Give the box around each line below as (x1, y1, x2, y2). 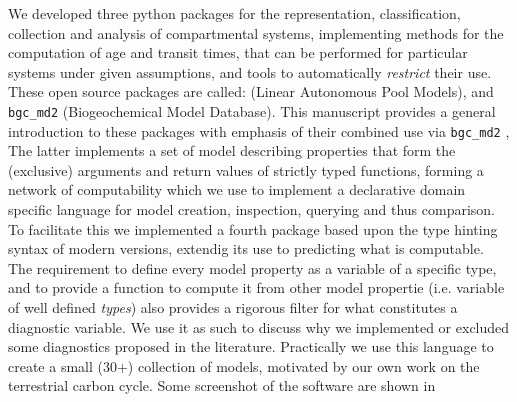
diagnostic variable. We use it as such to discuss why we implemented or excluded (8, 316, 510, 337)
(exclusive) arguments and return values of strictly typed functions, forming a (8, 159, 484, 180)
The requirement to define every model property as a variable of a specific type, (8, 257, 497, 278)
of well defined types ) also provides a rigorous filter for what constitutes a (8, 297, 458, 318)
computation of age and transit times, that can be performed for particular (8, 42, 468, 63)
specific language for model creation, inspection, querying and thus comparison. (8, 199, 496, 220)
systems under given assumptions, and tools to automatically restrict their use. (8, 61, 492, 82)
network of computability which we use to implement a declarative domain (8, 179, 466, 200)
